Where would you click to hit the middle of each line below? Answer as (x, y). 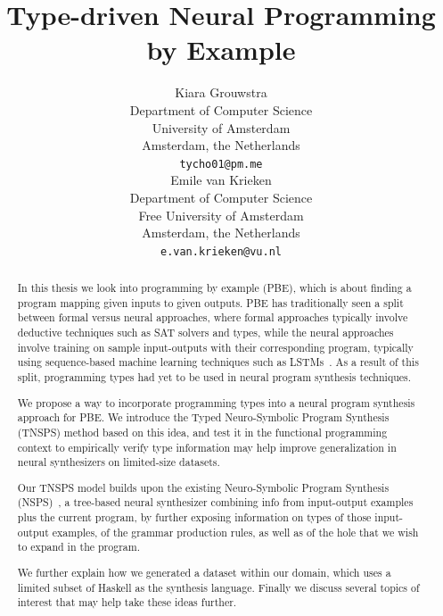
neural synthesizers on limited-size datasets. (119, 462)
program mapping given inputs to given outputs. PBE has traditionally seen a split (210, 302)
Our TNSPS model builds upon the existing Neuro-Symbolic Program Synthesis (203, 487)
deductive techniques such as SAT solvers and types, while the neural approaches (205, 333)
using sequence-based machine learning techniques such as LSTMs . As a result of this (218, 362)
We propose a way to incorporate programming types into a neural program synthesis (216, 402)
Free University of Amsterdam (221, 215)
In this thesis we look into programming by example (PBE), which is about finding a (214, 288)
